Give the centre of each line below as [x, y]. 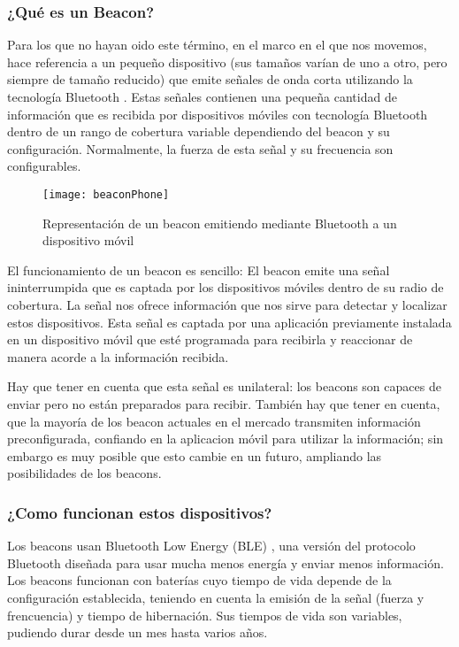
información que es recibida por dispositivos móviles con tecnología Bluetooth [218, 114]
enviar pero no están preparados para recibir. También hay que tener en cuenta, [224, 403]
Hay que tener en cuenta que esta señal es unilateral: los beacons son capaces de [224, 386]
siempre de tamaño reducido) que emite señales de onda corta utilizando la [210, 79]
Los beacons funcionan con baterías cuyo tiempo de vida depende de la [199, 580]
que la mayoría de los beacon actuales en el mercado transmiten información [214, 421]
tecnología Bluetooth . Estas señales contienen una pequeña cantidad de [202, 96]
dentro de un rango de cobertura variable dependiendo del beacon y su [199, 131]
